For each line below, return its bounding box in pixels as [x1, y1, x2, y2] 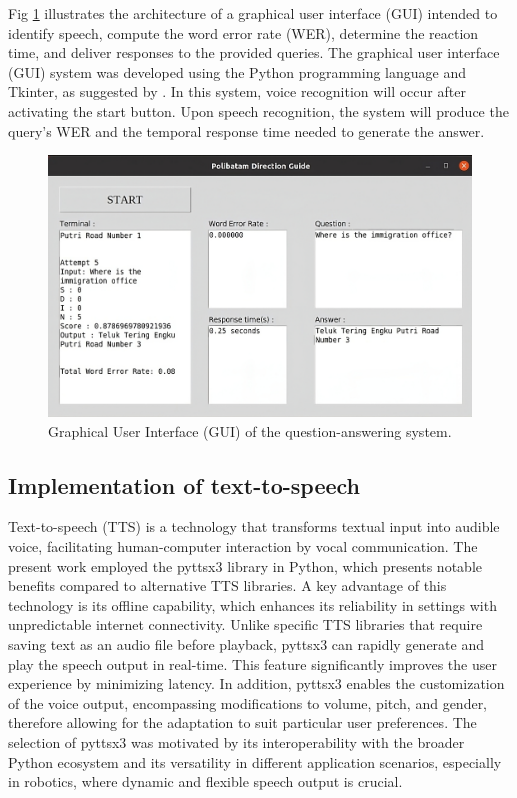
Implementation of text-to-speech [8, 469, 361, 500]
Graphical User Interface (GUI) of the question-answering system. [48, 420, 452, 441]
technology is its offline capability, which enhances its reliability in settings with [8, 594, 497, 615]
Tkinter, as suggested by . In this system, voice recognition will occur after [8, 81, 466, 102]
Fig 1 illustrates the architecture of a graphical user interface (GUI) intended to [8, 3, 498, 23]
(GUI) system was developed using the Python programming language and [8, 61, 467, 82]
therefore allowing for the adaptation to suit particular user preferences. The [8, 712, 477, 733]
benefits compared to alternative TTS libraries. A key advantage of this [8, 575, 447, 596]
